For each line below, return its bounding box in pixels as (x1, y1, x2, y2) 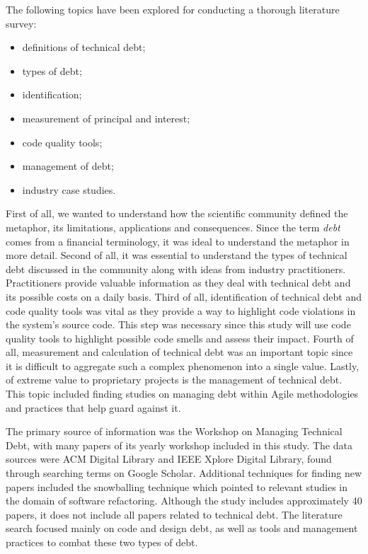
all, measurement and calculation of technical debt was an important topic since (6, 345, 353, 359)
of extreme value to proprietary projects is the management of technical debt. (6, 372, 343, 387)
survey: (6, 16, 37, 30)
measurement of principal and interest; (22, 110, 190, 125)
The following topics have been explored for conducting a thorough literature (6, 2, 340, 16)
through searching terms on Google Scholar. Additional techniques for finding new (6, 466, 362, 480)
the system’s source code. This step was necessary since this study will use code (6, 317, 351, 332)
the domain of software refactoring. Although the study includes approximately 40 (6, 493, 362, 508)
